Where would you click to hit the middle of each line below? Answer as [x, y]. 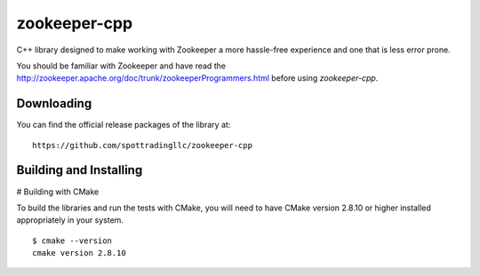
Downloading [54, 103]
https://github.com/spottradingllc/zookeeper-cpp [143, 145]
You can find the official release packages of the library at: [124, 125]
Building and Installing [80, 170]
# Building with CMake [58, 192]
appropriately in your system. [70, 220]
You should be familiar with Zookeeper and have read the [121, 66]
